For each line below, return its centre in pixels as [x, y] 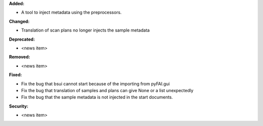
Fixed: [15, 75]
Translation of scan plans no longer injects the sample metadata [85, 30]
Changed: [19, 21]
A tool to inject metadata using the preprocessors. [71, 13]
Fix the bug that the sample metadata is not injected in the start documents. [97, 97]
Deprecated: [22, 39]
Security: [19, 106]
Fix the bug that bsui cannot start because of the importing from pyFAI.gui [95, 84]
